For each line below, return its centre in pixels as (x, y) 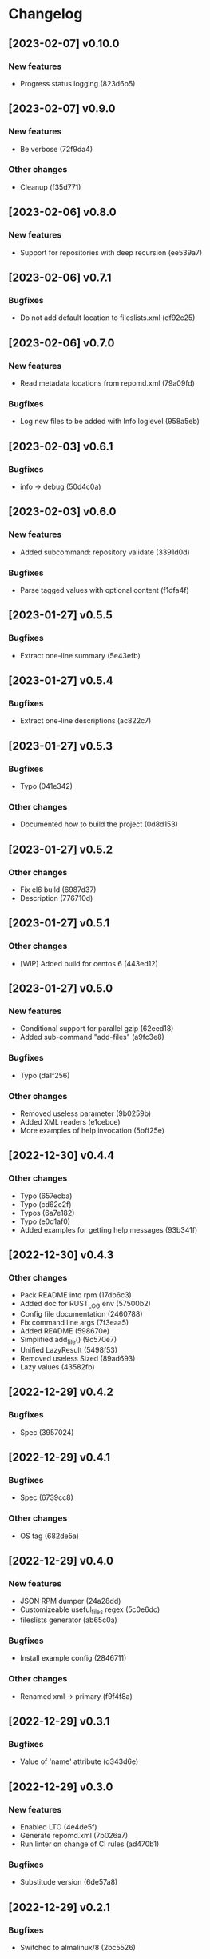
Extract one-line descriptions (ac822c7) (85, 721)
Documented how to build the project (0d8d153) (99, 824)
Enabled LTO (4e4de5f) (58, 1827)
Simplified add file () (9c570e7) (68, 1341)
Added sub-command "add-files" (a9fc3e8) (92, 1037)
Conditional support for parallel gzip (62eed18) (97, 1029)
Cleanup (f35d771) (50, 187)
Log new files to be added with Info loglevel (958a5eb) (109, 422)
